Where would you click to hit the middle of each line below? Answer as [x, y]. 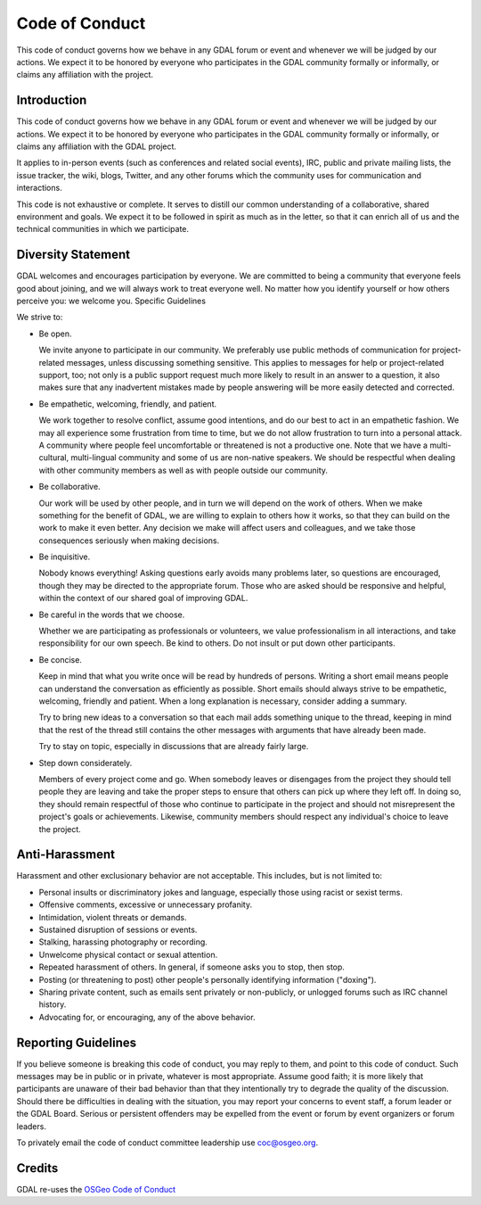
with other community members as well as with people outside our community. [183, 470]
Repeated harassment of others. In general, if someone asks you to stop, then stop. [192, 967]
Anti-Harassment [66, 855]
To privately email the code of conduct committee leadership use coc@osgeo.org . [167, 1143]
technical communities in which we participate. [103, 229]
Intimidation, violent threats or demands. [113, 917]
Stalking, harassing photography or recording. [123, 942]
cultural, [54, 458]
